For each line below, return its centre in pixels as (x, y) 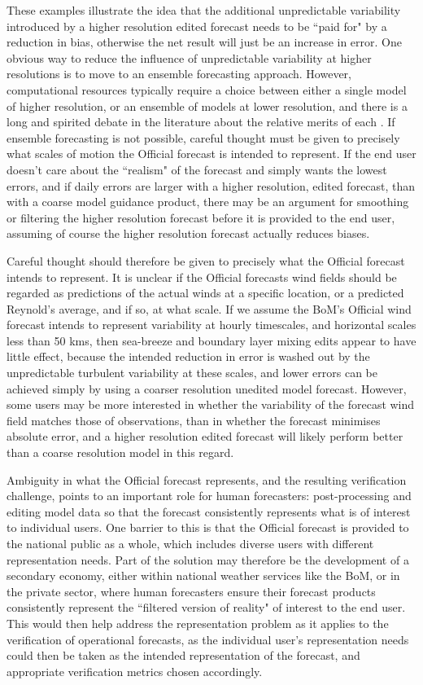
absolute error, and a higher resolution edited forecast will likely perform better (205, 436)
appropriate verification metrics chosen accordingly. (135, 671)
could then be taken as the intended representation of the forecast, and (183, 655)
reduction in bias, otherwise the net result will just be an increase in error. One (204, 42)
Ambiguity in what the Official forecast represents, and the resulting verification (207, 479)
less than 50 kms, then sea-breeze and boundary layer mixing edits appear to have (211, 340)
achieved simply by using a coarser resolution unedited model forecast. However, (207, 388)
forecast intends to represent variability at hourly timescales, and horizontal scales (211, 325)
